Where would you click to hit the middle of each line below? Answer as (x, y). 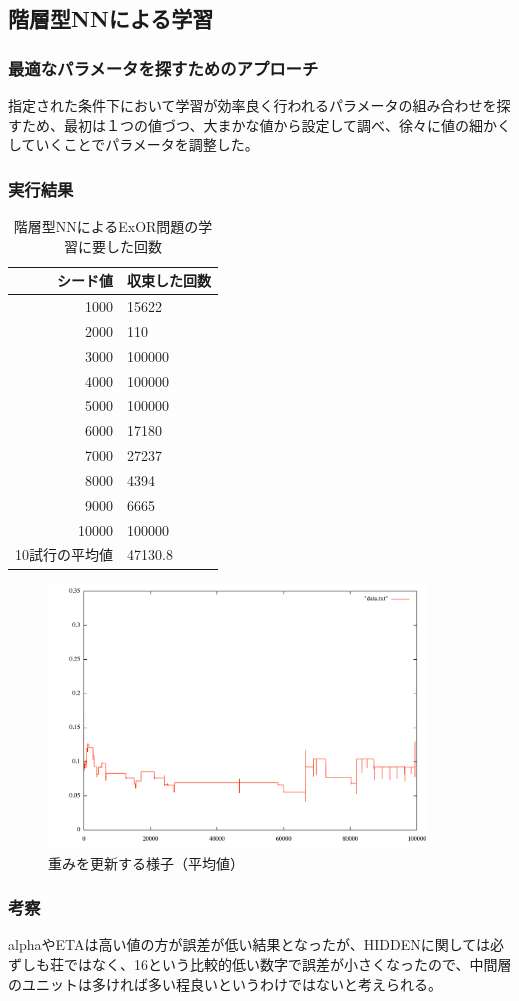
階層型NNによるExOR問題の (106, 226)
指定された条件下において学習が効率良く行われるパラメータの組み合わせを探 (259, 105)
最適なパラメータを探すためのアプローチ (163, 67)
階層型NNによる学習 (111, 18)
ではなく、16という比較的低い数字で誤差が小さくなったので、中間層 (287, 963)
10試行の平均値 (64, 554)
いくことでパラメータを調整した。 (147, 144)
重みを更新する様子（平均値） (146, 862)
